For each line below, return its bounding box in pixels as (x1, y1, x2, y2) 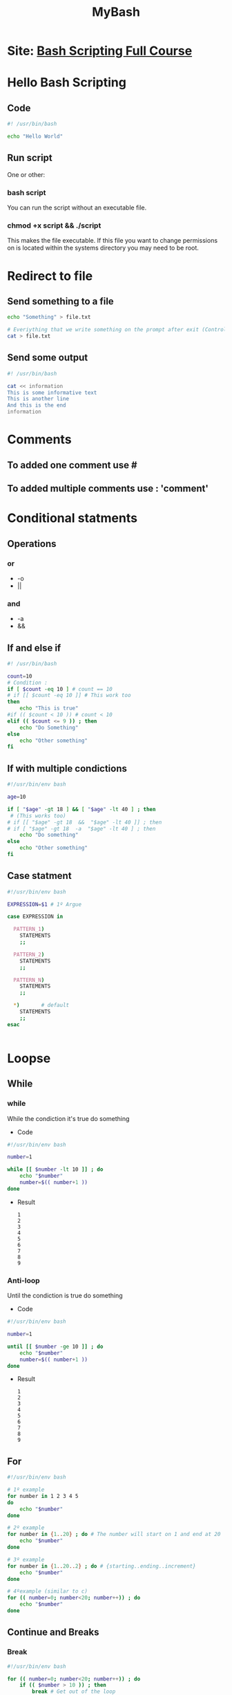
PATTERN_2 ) (13, 951, 45, 958)
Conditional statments (7, 510, 138, 526)
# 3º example (7, 1556, 45, 1563)
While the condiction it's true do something (7, 1114, 130, 1122)
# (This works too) (10, 812, 67, 819)
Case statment (7, 870, 72, 882)
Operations (7, 537, 57, 550)
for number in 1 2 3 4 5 (7, 1492, 79, 1499)
